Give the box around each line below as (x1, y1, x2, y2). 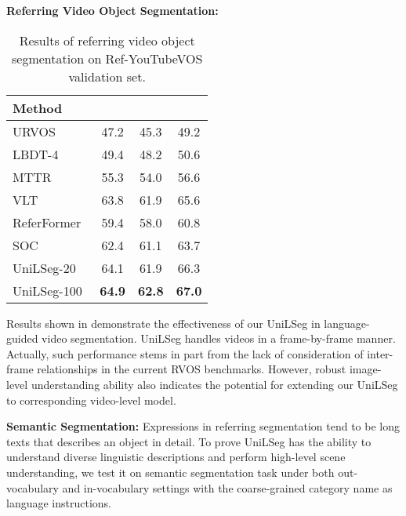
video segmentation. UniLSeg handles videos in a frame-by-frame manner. (42, 330, 396, 347)
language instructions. (6, 495, 111, 511)
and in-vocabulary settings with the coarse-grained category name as (62, 479, 393, 496)
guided (6, 330, 38, 347)
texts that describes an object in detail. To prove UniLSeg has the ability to (6, 433, 372, 449)
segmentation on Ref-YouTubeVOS (11, 49, 203, 67)
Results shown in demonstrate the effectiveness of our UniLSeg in (6, 314, 321, 331)
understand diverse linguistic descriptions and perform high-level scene (6, 449, 346, 465)
